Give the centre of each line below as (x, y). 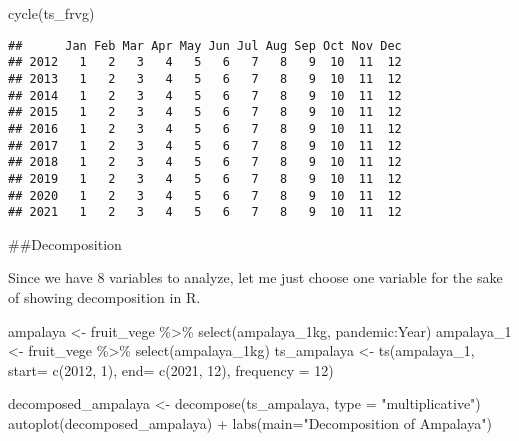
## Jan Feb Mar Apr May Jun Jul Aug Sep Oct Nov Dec (205, 45)
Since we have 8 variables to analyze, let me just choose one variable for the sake (255, 277)
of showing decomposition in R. (104, 297)
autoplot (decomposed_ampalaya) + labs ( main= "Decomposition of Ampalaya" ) (250, 422)
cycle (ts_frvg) (51, 13)
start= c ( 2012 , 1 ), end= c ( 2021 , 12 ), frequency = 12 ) (171, 369)
